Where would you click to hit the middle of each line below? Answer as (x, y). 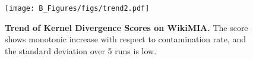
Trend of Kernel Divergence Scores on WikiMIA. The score (126, 27)
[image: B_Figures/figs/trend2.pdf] (77, 8)
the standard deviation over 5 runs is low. (81, 50)
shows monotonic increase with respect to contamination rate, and (126, 39)
